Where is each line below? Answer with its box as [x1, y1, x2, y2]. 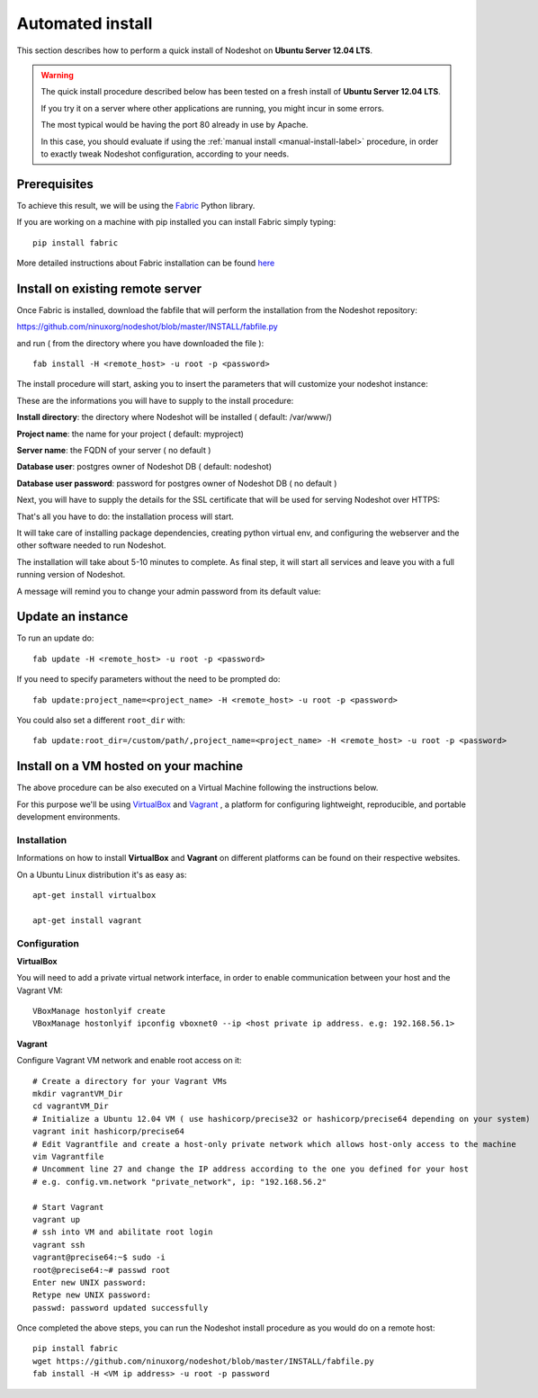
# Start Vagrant [32, 1202, 104, 1212]
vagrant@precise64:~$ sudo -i [32, 1252, 166, 1263]
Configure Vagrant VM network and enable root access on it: [16, 1055, 242, 1066]
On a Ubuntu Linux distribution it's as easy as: [16, 869, 187, 880]
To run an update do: [16, 632, 94, 643]
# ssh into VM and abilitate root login [32, 1227, 213, 1237]
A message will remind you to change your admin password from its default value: [16, 586, 321, 596]
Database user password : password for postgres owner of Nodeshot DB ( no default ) [16, 478, 337, 488]
